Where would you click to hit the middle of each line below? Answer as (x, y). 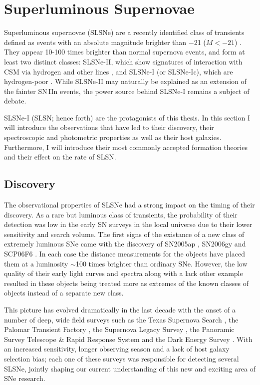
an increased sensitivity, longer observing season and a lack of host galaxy (117, 349)
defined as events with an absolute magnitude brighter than (95, 42)
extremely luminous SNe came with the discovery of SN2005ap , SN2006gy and (125, 244)
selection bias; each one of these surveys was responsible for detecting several (122, 358)
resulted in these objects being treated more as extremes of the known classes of (126, 283)
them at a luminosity (36, 263)
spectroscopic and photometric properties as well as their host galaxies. (113, 137)
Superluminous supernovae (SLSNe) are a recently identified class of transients (124, 32)
